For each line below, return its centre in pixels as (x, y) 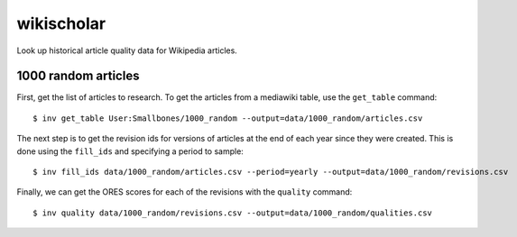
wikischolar (61, 23)
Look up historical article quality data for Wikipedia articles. (127, 50)
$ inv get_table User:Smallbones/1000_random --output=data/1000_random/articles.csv (228, 118)
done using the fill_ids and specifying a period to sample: (130, 151)
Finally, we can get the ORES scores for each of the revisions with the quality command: (185, 192)
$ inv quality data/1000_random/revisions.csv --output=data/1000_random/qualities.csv (233, 213)
